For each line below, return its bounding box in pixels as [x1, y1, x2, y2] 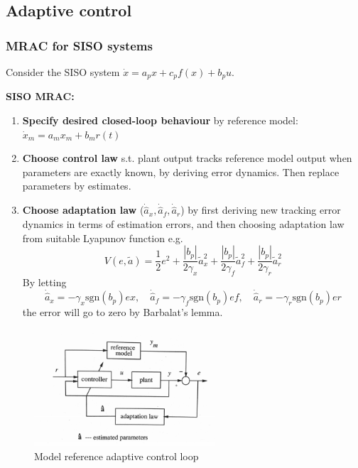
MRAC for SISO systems [6, 36, 153, 54]
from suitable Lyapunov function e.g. [22, 230, 183, 245]
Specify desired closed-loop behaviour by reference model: [22, 113, 298, 128]
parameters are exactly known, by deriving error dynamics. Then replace [22, 164, 340, 179]
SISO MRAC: [6, 89, 75, 104]
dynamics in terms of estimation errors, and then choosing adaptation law [22, 217, 345, 232]
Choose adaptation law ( [22, 202, 144, 217]
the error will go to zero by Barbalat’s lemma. [22, 305, 223, 320]
